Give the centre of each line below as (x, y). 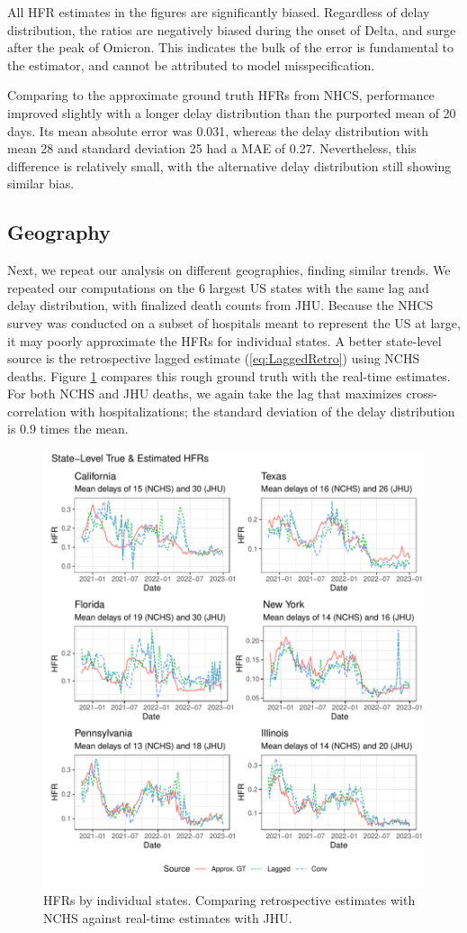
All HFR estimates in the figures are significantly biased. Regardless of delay (219, 12)
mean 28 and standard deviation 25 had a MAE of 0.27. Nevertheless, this (212, 148)
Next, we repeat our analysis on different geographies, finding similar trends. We (229, 270)
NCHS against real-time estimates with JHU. (168, 917)
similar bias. (41, 183)
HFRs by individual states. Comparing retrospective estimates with (229, 900)
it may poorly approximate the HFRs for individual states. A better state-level (225, 340)
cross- (422, 393)
